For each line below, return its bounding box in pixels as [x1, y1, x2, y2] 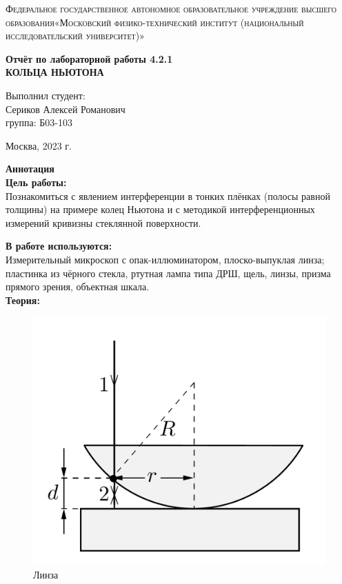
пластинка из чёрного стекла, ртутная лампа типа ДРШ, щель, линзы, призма [6, 265, 331, 280]
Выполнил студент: [6, 88, 85, 102]
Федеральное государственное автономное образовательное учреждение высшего [6, 1, 337, 15]
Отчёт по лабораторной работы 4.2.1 [6, 51, 173, 66]
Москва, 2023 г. [6, 138, 72, 152]
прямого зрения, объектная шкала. [6, 279, 150, 294]
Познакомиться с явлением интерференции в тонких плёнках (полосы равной [6, 188, 330, 203]
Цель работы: [6, 174, 67, 189]
